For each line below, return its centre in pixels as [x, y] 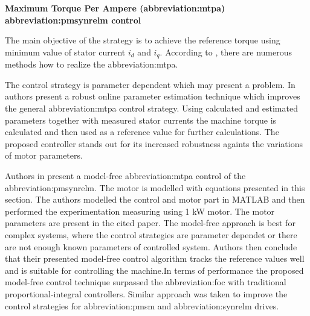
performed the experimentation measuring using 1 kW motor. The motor [140, 211]
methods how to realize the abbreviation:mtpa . [92, 64]
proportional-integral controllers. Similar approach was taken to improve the [146, 293]
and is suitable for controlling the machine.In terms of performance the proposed [154, 270]
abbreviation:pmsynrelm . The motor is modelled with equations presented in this [155, 187]
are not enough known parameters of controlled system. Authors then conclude [151, 246]
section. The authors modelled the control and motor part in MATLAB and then [155, 199]
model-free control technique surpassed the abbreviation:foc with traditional [146, 282]
